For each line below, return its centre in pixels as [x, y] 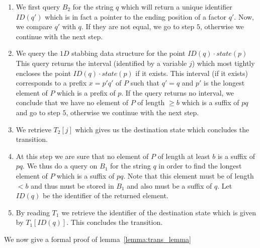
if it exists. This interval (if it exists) [192, 73]
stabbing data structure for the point [128, 53]
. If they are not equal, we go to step [138, 26]
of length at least [184, 156]
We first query [38, 7]
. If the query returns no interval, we [178, 92]
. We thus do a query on [60, 166]
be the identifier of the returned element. [105, 195]
